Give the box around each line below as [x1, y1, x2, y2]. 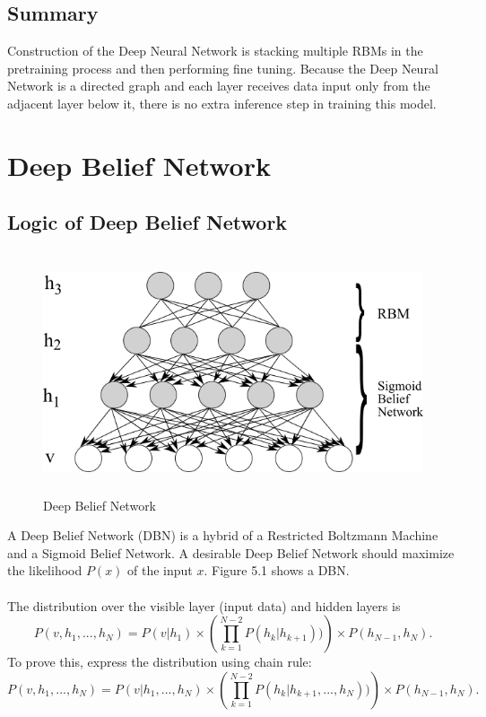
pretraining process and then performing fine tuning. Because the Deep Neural [7, 58, 438, 77]
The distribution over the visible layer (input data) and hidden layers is [7, 596, 401, 615]
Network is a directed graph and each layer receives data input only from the [7, 76, 430, 95]
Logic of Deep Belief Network [7, 208, 288, 236]
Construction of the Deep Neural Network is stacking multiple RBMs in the [7, 41, 423, 60]
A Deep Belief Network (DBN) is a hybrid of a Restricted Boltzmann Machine [7, 526, 438, 545]
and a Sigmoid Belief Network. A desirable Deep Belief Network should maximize [7, 543, 455, 562]
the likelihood [7, 561, 82, 580]
